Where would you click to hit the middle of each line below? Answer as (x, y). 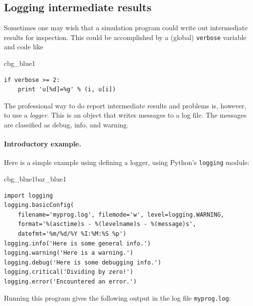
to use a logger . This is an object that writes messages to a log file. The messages (125, 115)
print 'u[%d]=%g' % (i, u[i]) (67, 90)
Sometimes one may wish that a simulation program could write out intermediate (126, 28)
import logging (29, 195)
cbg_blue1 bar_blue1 (35, 179)
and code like (24, 47)
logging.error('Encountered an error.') (71, 282)
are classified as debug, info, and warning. (66, 125)
